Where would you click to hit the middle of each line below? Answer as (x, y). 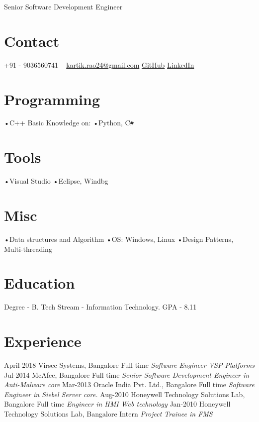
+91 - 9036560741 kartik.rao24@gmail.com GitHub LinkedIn (99, 64)
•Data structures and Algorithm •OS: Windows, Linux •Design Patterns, (119, 239)
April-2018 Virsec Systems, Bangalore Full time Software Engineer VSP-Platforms (129, 365)
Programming (52, 99)
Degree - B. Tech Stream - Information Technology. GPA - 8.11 (100, 307)
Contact (32, 41)
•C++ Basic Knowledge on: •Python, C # (69, 123)
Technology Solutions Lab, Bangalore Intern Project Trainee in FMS (108, 413)
